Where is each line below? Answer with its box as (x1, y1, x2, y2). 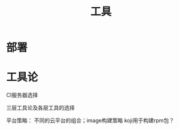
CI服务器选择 (6, 92, 38, 99)
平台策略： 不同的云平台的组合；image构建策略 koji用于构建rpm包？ (6, 117, 175, 124)
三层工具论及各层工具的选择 (6, 104, 75, 111)
